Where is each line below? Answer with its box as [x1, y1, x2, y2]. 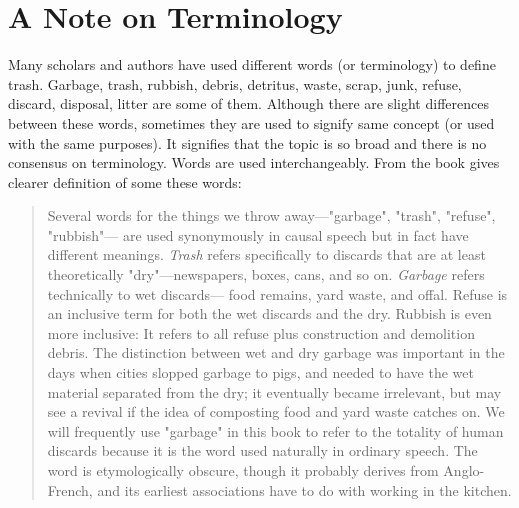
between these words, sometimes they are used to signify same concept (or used [8, 112, 495, 133]
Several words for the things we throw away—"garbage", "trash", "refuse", [47, 205, 496, 226]
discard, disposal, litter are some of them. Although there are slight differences [8, 93, 489, 114]
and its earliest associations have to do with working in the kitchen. [97, 479, 512, 500]
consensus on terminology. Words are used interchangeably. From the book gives [8, 152, 500, 173]
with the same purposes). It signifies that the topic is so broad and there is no [8, 132, 487, 153]
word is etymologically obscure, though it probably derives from [47, 460, 439, 480]
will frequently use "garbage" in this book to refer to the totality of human [47, 420, 504, 441]
